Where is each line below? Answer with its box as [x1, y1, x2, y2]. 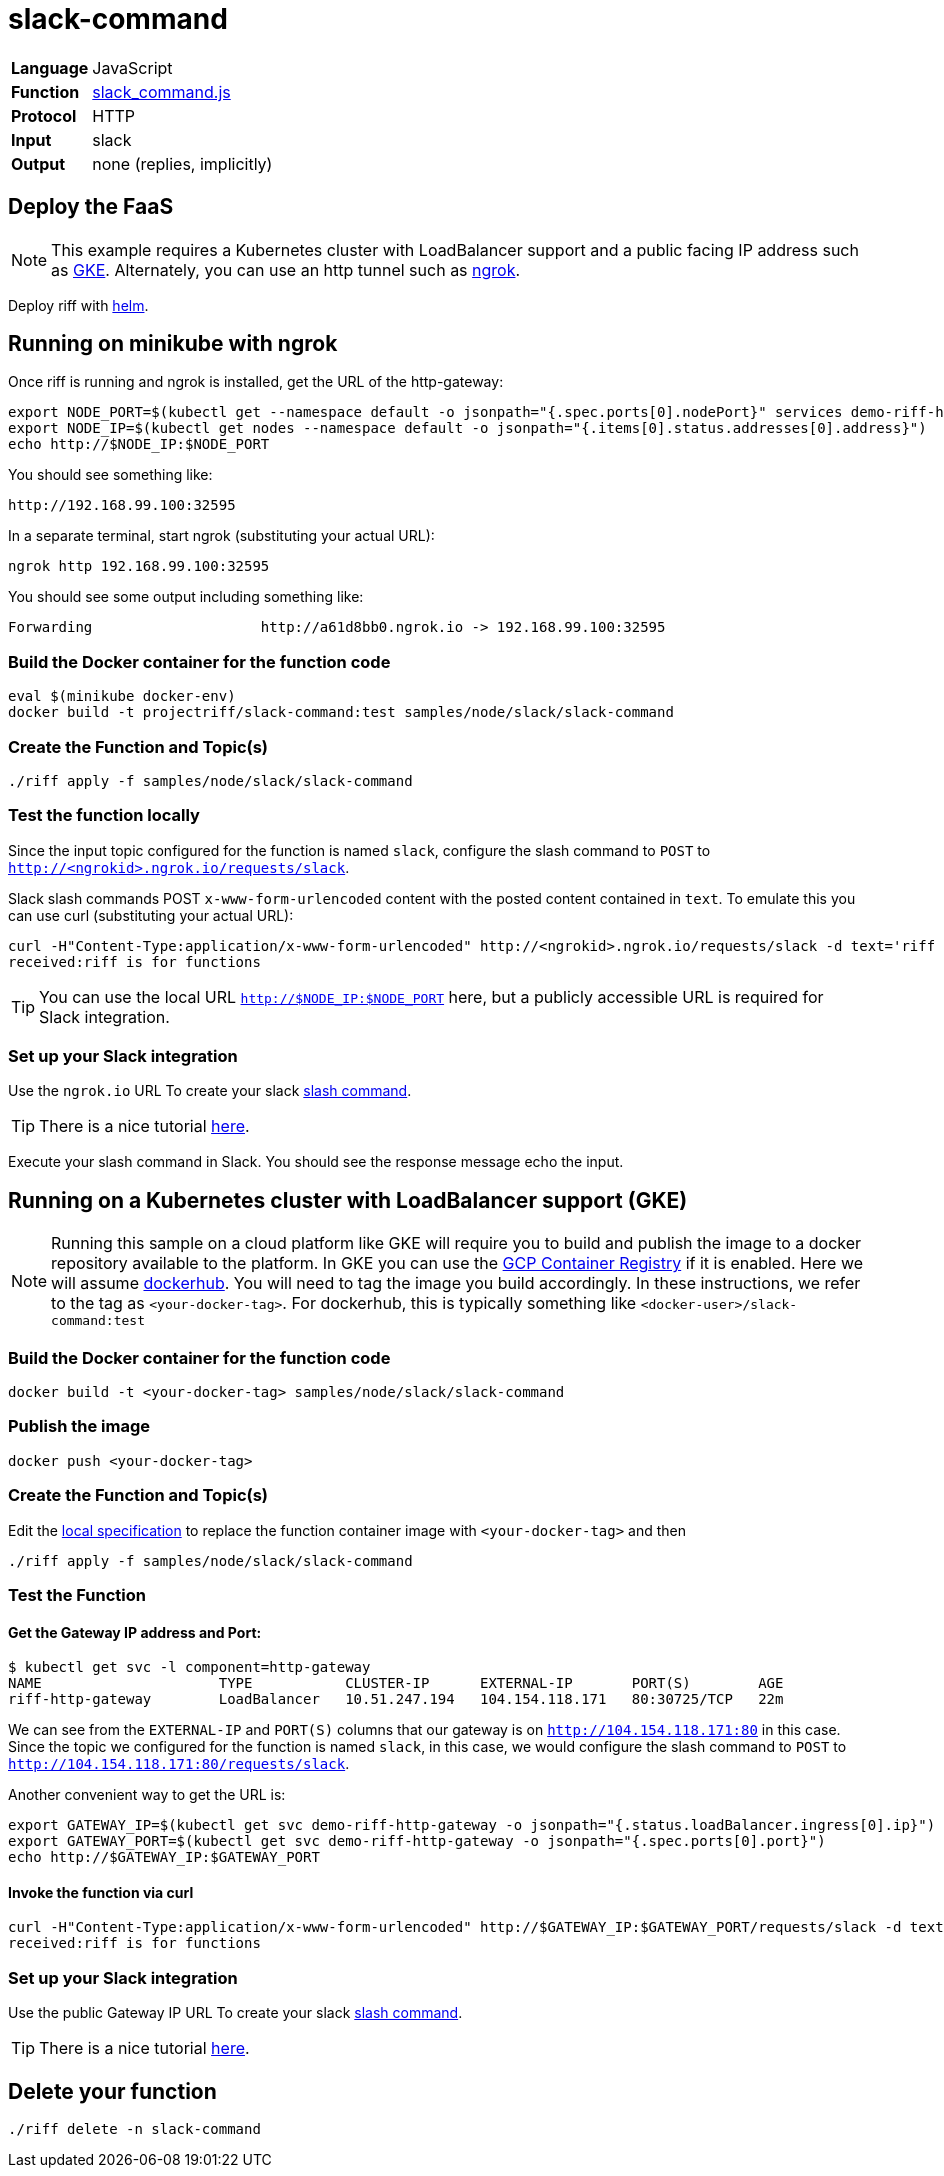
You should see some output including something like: [8, 588, 364, 606]
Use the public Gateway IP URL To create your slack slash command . [8, 2004, 463, 2022]
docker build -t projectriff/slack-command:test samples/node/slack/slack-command [8, 704, 674, 721]
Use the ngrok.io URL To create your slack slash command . [8, 1082, 412, 1100]
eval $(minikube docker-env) [8, 688, 236, 705]
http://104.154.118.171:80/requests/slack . [8, 1755, 350, 1773]
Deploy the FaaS [8, 194, 174, 220]
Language [11, 57, 89, 78]
